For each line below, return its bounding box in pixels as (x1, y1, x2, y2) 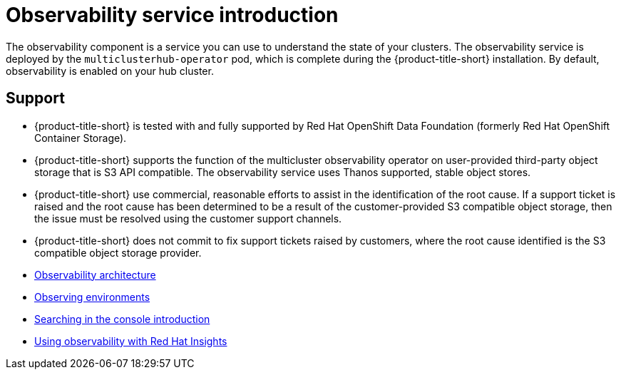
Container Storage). (34, 131, 127, 144)
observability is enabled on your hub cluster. (6, 64, 214, 77)
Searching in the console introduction (34, 312, 210, 325)
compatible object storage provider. (34, 246, 202, 259)
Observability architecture (34, 268, 156, 281)
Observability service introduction (6, 3, 339, 27)
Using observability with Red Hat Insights (34, 334, 227, 347)
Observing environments (34, 290, 150, 303)
